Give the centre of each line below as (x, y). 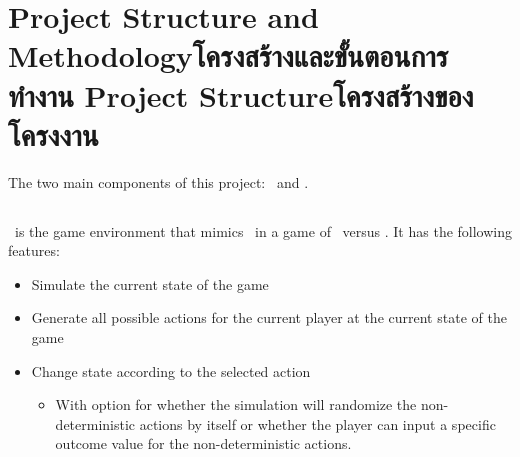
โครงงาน (53, 133)
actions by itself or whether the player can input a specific (317, 423)
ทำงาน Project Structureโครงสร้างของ (241, 94)
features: (34, 250)
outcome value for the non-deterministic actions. (203, 443)
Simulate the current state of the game (150, 283)
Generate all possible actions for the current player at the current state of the (269, 317)
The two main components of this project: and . (158, 181)
